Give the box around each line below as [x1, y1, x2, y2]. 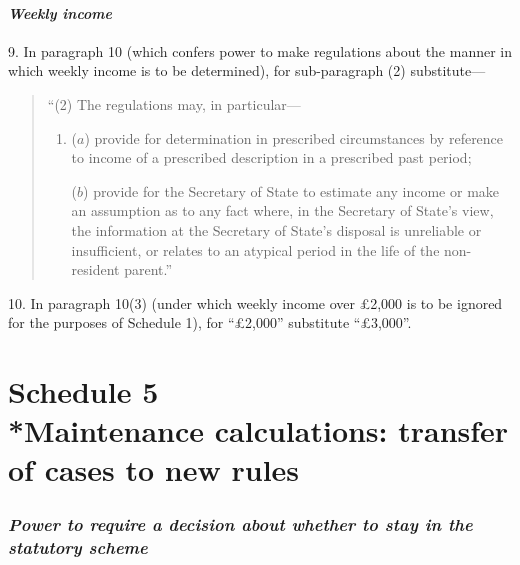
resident [71, 259, 120, 280]
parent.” [124, 259, 173, 280]
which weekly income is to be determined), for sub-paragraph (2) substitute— [8, 60, 486, 81]
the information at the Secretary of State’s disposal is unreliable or [71, 219, 482, 240]
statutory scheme [8, 534, 148, 559]
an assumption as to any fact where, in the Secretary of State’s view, [71, 200, 494, 221]
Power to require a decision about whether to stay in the [8, 511, 473, 536]
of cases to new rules [8, 449, 300, 490]
